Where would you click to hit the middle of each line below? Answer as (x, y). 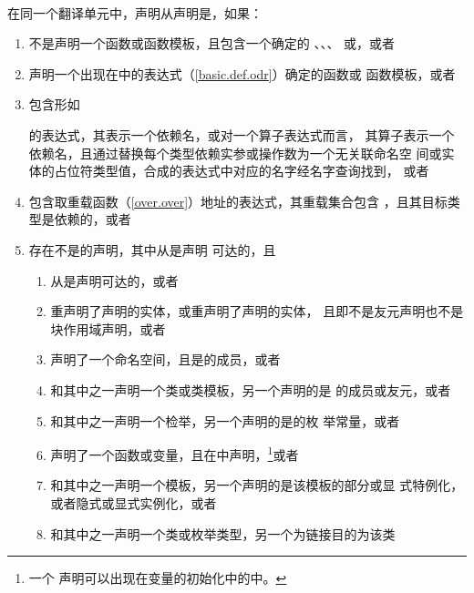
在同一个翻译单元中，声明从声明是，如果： (135, 12)
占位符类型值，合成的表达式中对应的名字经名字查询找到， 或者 (242, 171)
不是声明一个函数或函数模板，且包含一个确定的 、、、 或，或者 (212, 43)
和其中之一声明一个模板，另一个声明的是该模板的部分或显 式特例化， (257, 485)
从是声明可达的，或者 (114, 280)
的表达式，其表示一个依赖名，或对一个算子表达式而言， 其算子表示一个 (242, 134)
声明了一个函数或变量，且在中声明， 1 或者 (175, 453)
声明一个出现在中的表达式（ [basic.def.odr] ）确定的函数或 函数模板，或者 (242, 73)
